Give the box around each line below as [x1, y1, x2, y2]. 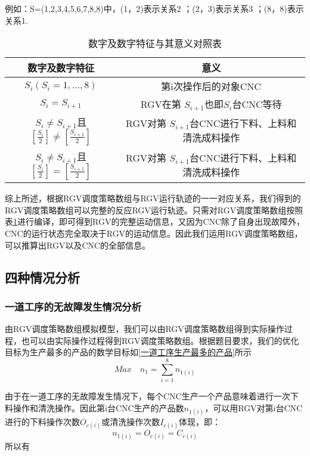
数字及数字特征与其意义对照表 [88, 36, 222, 51]
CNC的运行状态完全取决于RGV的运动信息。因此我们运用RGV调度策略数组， [5, 227, 303, 239]
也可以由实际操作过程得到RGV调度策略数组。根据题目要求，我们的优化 [21, 334, 299, 346]
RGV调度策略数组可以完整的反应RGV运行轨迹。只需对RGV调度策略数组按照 [5, 203, 303, 216]
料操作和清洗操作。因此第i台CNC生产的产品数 [5, 401, 184, 414]
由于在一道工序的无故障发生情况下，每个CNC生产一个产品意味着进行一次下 [5, 390, 299, 402]
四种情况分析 [5, 268, 80, 286]
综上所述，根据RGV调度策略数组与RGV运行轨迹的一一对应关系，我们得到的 [5, 192, 301, 204]
